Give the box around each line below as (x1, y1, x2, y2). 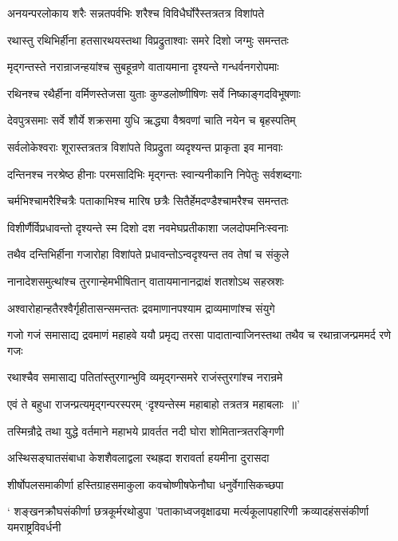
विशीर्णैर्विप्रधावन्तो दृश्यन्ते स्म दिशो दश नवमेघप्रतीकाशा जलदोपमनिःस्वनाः (7, 219, 289, 235)
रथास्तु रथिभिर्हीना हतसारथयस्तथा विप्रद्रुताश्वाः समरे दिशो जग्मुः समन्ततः (7, 31, 289, 48)
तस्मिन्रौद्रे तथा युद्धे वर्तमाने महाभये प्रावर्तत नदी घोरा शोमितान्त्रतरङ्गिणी (7, 422, 284, 439)
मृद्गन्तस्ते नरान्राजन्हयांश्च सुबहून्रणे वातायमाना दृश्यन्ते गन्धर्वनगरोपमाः (7, 58, 279, 75)
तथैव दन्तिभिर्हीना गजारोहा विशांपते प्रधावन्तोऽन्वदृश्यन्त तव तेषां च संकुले (7, 246, 290, 263)
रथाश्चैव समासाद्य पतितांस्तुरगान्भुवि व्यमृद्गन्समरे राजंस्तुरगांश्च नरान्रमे (7, 369, 283, 385)
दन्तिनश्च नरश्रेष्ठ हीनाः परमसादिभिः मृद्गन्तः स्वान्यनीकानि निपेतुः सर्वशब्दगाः (7, 165, 302, 182)
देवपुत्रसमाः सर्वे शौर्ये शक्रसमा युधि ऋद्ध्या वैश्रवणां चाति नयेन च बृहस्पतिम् (7, 112, 296, 128)
